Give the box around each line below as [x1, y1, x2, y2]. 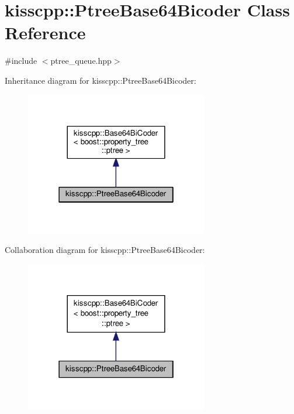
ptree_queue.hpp [50, 54, 112, 67]
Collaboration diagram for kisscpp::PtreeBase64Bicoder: [5, 244, 205, 256]
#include [5, 54, 37, 67]
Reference [5, 20, 86, 45]
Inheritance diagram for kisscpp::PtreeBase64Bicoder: [5, 74, 196, 86]
